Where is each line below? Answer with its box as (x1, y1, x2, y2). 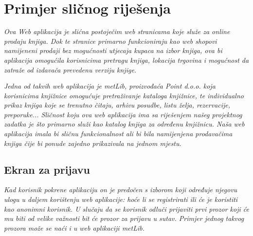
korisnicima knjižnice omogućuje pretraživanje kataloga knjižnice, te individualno (4, 90, 244, 100)
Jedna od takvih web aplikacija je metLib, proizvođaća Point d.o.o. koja (4, 81, 216, 91)
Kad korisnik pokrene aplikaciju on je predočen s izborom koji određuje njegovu (4, 184, 237, 195)
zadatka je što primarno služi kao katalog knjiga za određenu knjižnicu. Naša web (4, 119, 245, 129)
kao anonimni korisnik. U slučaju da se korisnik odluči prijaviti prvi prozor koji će (4, 203, 249, 214)
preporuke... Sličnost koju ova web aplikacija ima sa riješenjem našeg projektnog (4, 109, 242, 119)
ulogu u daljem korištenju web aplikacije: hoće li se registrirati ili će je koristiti (4, 194, 238, 204)
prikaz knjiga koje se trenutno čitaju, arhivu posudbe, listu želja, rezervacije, (4, 100, 231, 110)
